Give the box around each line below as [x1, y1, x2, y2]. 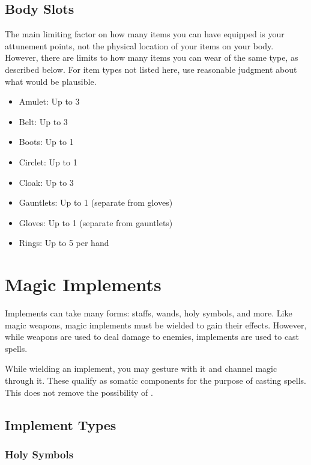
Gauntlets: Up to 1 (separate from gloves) [19, 196, 173, 209]
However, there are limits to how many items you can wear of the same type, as [5, 51, 298, 64]
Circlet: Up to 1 [19, 155, 77, 168]
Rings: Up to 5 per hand [19, 236, 109, 249]
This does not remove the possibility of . [5, 386, 153, 398]
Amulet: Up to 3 [19, 95, 80, 108]
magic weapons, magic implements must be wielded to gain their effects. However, [5, 318, 307, 331]
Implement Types [5, 415, 116, 434]
